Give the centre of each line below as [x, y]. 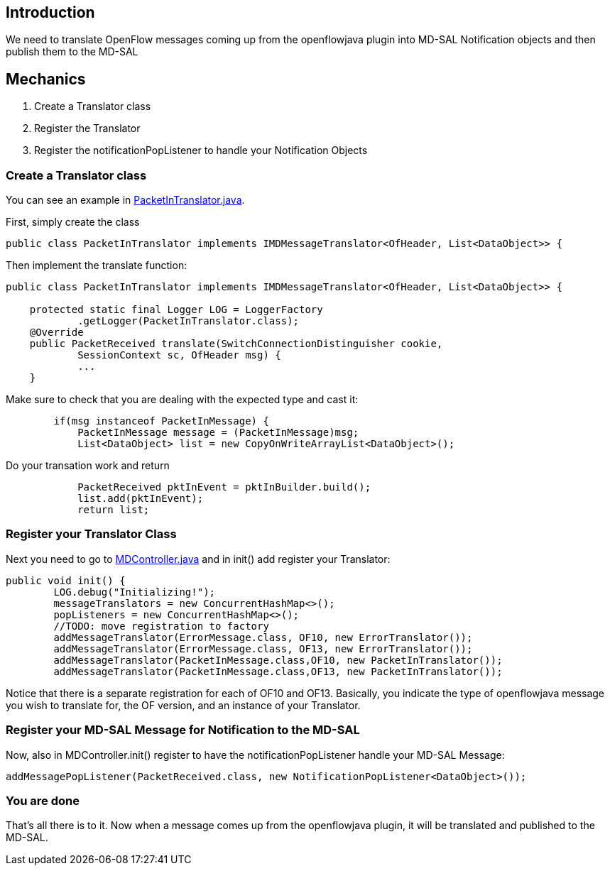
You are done [43, 800]
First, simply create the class [73, 222]
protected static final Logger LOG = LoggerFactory [176, 310]
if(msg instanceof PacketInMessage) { [161, 421]
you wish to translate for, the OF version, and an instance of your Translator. [183, 705]
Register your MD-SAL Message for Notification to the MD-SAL [183, 730]
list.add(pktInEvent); [141, 499]
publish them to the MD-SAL [72, 52]
